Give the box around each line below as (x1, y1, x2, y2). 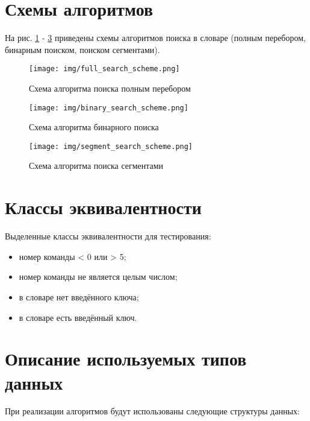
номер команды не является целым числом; (19, 270, 178, 283)
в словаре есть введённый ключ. (19, 311, 137, 323)
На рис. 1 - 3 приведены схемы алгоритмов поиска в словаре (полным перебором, (5, 31, 306, 44)
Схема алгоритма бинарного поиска (29, 121, 159, 133)
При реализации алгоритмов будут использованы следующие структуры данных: (5, 405, 300, 417)
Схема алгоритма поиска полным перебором (29, 81, 191, 94)
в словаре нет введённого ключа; (19, 290, 139, 303)
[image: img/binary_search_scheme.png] (29, 103, 188, 112)
